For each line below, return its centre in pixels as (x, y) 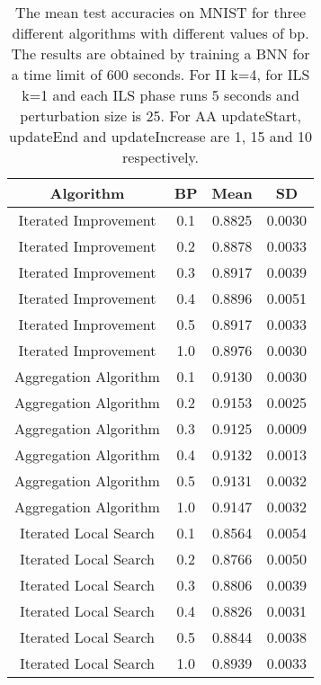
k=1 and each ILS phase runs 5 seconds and (160, 95)
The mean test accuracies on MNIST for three (161, 12)
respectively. (161, 157)
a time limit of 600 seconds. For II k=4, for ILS (160, 74)
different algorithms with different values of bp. (160, 33)
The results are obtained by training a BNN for (160, 53)
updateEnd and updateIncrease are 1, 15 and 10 (160, 136)
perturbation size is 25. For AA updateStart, (160, 116)
